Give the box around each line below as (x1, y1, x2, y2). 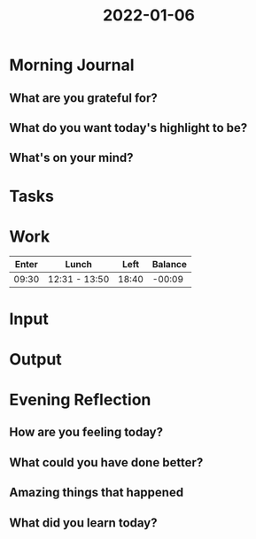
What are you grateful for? (9, 90, 158, 105)
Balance (151, 258, 188, 271)
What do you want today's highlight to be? (9, 120, 248, 135)
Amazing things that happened (9, 485, 184, 500)
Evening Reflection (9, 390, 151, 410)
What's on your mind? (9, 150, 135, 166)
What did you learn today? (9, 515, 158, 530)
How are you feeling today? (9, 425, 164, 440)
